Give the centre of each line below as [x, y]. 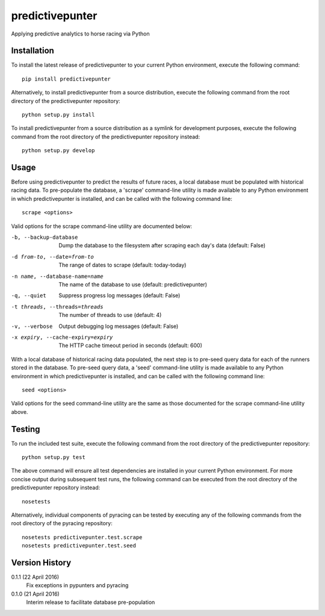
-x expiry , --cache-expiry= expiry [62, 337]
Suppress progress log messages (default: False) [119, 295]
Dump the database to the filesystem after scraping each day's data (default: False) [162, 245]
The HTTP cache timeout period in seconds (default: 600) [131, 345]
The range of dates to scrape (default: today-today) [122, 265]
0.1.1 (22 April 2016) [35, 577]
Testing [26, 429]
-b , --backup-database [45, 237]
